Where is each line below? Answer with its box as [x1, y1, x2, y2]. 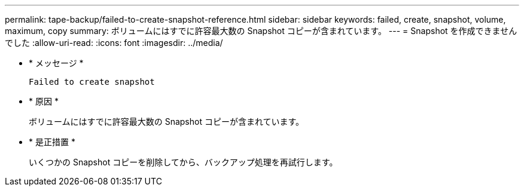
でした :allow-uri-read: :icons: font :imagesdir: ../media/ [5, 38, 223, 48]
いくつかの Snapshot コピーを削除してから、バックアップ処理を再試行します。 [29, 157, 338, 167]
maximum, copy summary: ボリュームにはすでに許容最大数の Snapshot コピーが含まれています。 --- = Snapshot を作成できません [5, 26, 517, 36]
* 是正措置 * [29, 137, 75, 147]
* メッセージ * [29, 58, 84, 68]
